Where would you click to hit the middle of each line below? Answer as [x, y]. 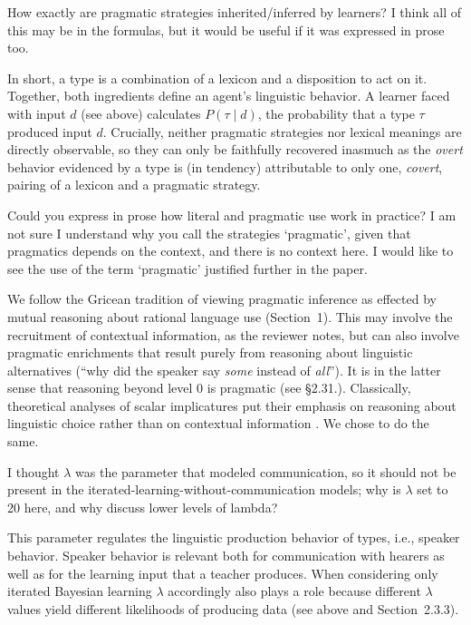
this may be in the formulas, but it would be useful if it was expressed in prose [226, 29]
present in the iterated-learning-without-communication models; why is [204, 489]
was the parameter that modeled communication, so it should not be [266, 471]
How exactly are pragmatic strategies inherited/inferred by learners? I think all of [235, 12]
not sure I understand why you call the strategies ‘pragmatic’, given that [209, 233]
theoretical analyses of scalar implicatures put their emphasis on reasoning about [232, 405]
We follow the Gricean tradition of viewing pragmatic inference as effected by [222, 299]
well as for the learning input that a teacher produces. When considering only [223, 573]
